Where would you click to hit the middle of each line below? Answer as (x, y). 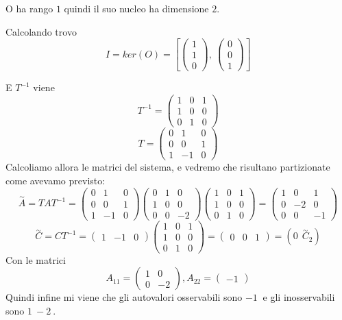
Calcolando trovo (41, 31)
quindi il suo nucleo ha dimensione (136, 8)
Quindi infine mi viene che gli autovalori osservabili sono (124, 297)
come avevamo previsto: (56, 180)
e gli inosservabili (299, 297)
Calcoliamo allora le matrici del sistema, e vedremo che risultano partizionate (168, 167)
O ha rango (29, 8)
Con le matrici (36, 259)
